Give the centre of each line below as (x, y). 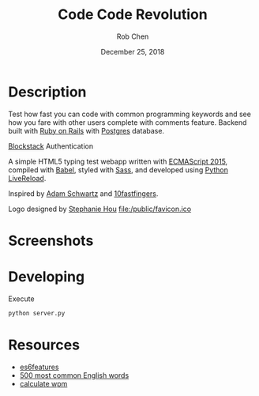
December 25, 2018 (133, 51)
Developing (47, 277)
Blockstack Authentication (51, 146)
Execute (21, 299)
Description (47, 92)
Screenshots (51, 241)
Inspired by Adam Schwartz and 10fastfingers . (83, 193)
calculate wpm (43, 383)
